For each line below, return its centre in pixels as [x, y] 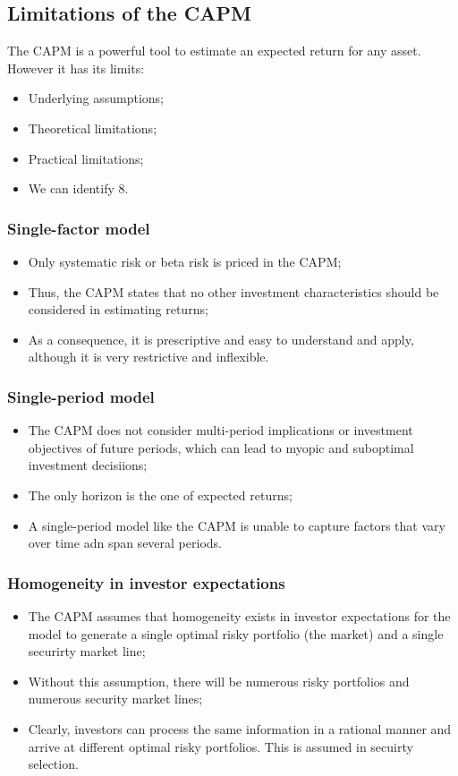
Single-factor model [79, 228]
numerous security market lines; [115, 699]
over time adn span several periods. [125, 543]
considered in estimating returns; [118, 309]
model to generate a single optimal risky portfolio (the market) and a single [236, 633]
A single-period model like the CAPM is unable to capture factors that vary [237, 525]
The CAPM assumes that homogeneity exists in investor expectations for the [239, 615]
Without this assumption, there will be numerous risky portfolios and [219, 681]
